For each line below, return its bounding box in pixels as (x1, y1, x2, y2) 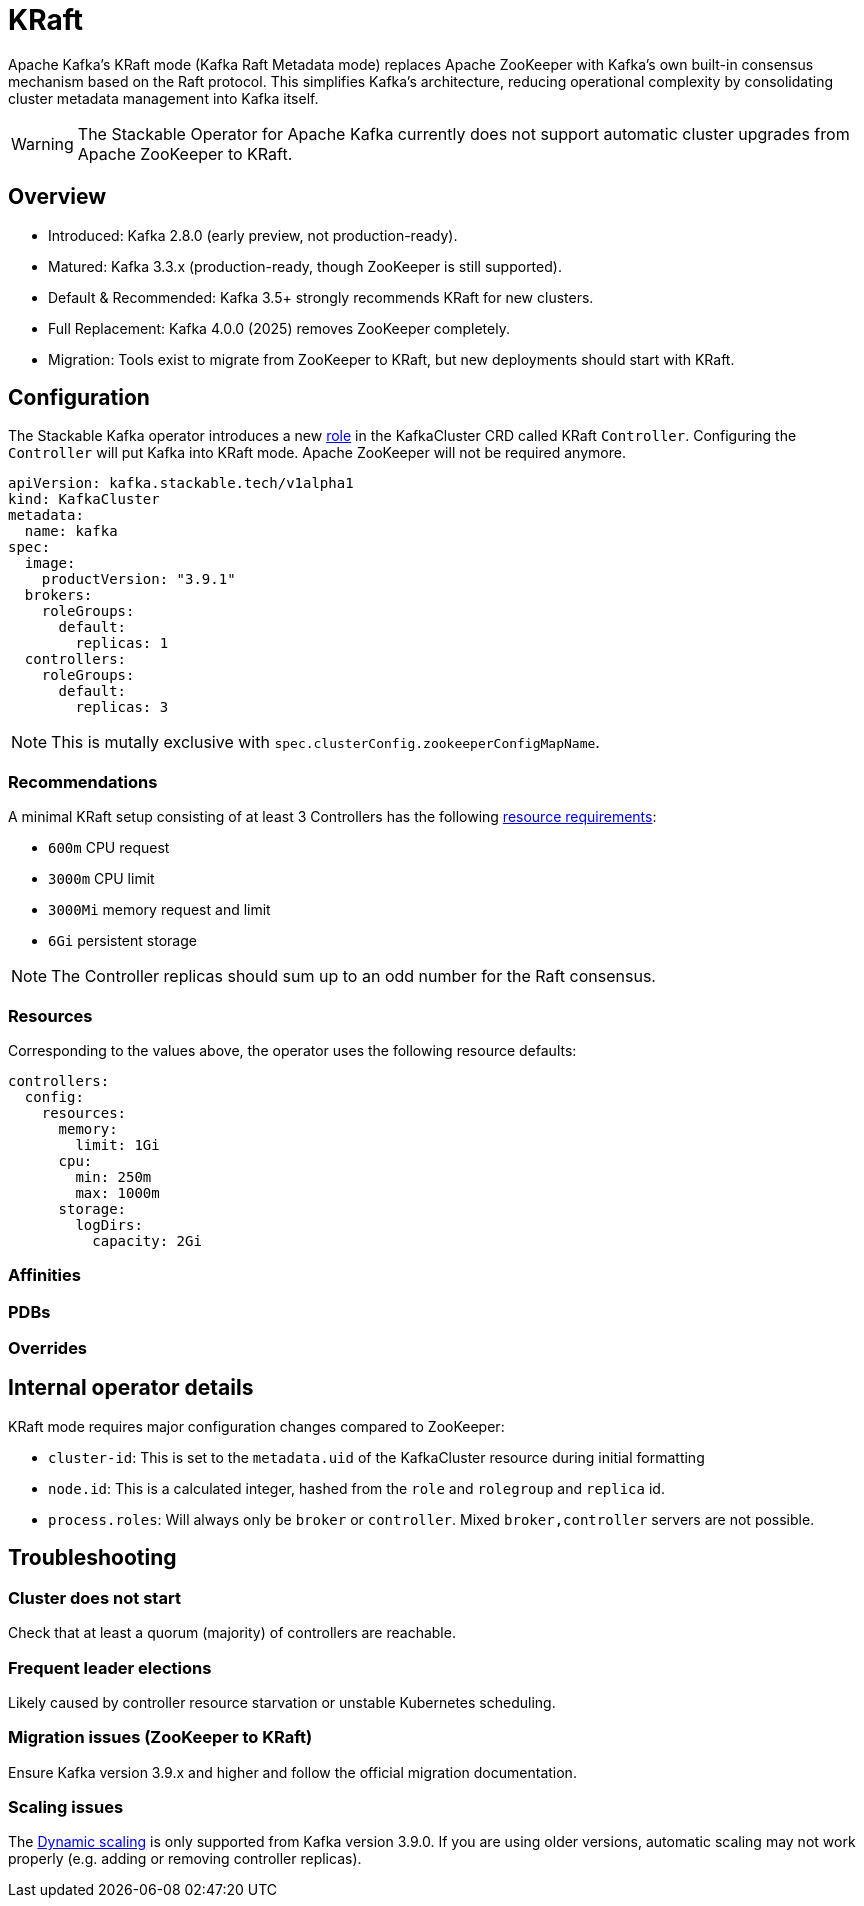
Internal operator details (8, 1375, 254, 1401)
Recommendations (8, 771, 158, 792)
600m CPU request (48, 839, 170, 857)
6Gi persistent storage (48, 932, 197, 950)
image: (24, 555, 76, 572)
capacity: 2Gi (92, 1232, 202, 1249)
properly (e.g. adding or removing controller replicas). (8, 1850, 362, 1868)
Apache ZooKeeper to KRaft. (77, 143, 293, 164)
